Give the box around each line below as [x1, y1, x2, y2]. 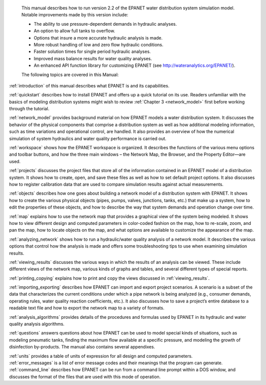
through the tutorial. [9, 106, 50, 112]
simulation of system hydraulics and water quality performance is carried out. [9, 135, 167, 141]
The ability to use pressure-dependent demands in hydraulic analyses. [33, 21, 177, 27]
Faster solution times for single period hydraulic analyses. [33, 48, 151, 54]
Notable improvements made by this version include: [21, 12, 129, 18]
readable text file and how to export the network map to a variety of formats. [9, 305, 165, 311]
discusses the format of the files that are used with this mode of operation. [9, 374, 161, 380]
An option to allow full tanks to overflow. [33, 28, 115, 34]
